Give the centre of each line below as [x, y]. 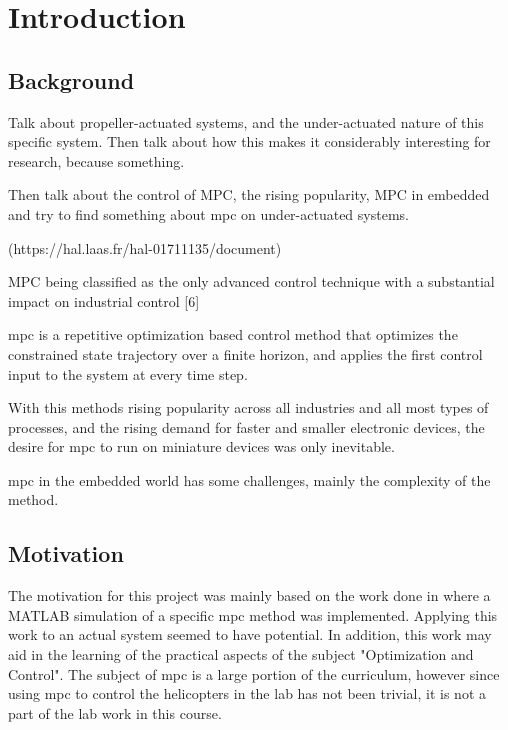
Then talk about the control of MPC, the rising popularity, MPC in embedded [249, 194]
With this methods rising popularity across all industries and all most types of [248, 407]
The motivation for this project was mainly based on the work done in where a [249, 595]
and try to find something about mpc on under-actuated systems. [208, 213]
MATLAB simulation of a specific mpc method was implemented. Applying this [253, 614]
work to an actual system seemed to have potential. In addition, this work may [250, 634]
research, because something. [96, 160]
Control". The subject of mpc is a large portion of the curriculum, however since [254, 673]
